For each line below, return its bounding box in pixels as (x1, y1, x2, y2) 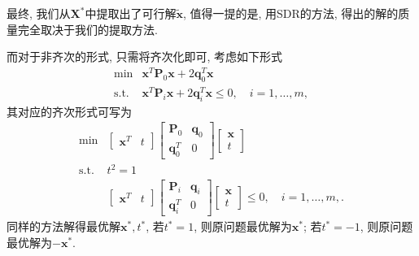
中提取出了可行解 (85, 5, 177, 21)
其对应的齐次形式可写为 (7, 102, 132, 119)
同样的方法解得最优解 (7, 218, 120, 235)
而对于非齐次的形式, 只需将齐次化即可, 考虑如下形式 (7, 48, 283, 65)
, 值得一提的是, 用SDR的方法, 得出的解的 (182, 5, 399, 21)
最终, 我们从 (7, 5, 71, 21)
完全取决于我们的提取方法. (17, 20, 158, 37)
